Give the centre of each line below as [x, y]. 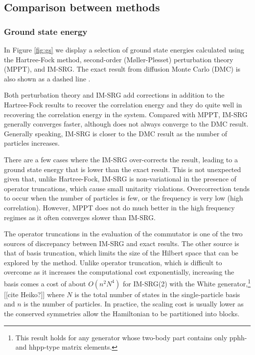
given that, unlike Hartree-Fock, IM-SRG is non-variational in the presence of [120, 179]
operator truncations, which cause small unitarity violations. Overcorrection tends [127, 188]
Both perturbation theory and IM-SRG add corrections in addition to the [114, 95]
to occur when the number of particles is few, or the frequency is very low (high [124, 198]
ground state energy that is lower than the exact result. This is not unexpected [123, 169]
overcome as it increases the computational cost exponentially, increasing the [119, 272]
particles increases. [32, 143]
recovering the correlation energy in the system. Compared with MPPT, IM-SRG [126, 114]
